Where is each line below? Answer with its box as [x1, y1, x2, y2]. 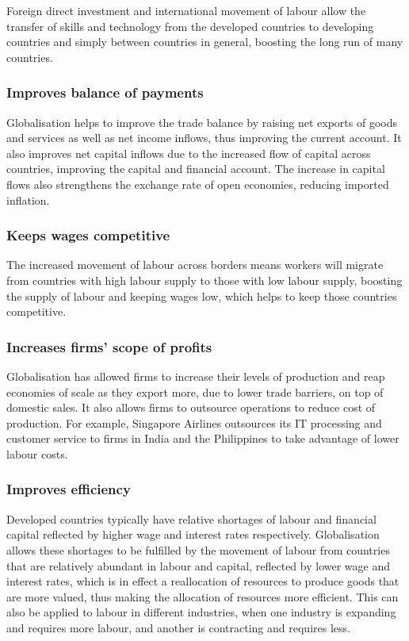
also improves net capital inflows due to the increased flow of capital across [6, 144, 371, 161]
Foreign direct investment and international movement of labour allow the [6, 2, 366, 18]
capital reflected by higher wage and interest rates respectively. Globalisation [6, 526, 380, 543]
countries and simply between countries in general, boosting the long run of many [6, 33, 403, 50]
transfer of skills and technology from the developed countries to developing [6, 17, 374, 34]
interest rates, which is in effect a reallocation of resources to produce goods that [6, 573, 399, 589]
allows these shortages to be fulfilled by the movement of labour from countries [6, 541, 390, 558]
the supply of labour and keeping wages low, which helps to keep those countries [6, 287, 397, 304]
